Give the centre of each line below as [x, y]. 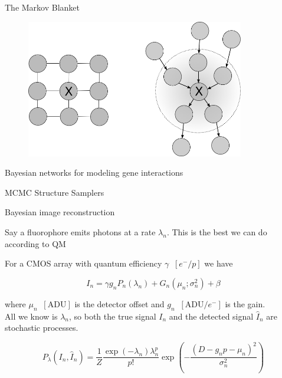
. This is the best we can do [217, 231]
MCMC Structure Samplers [55, 192]
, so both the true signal [113, 316]
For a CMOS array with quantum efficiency [83, 263]
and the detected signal [211, 316]
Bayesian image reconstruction [60, 212]
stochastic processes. [42, 328]
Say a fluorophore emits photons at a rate [80, 231]
